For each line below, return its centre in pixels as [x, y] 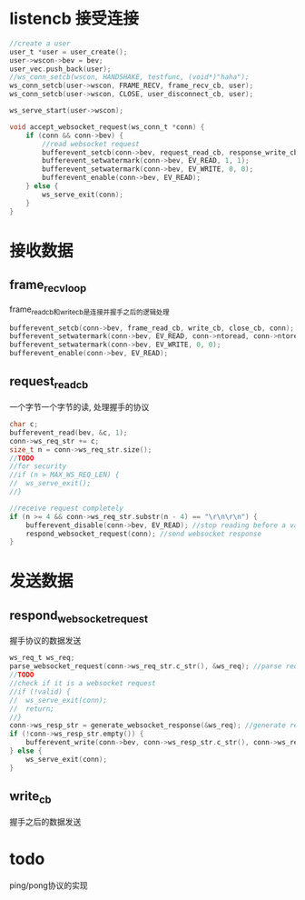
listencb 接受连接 [74, 19]
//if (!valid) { [40, 692]
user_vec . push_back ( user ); [60, 69]
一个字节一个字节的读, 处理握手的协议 [79, 407]
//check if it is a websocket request [83, 684]
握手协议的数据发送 [45, 641]
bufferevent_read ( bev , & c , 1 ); [69, 433]
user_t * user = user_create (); [69, 52]
